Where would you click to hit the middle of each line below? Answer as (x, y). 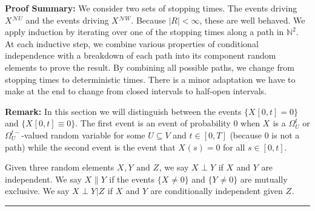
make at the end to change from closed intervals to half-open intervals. (136, 91)
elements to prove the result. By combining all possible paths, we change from (150, 67)
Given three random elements (60, 167)
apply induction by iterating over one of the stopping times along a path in (144, 32)
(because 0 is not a (265, 135)
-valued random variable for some (83, 135)
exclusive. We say (37, 191)
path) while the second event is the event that (90, 147)
